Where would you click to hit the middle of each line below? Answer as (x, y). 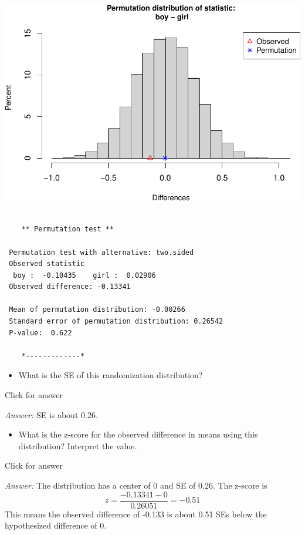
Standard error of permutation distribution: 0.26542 (116, 322)
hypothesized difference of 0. (56, 525)
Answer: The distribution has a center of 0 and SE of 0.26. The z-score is (136, 485)
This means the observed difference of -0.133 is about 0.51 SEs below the (136, 514)
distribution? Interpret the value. (78, 445)
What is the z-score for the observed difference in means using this (138, 434)
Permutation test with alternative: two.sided (101, 252)
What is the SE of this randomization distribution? (111, 375)
